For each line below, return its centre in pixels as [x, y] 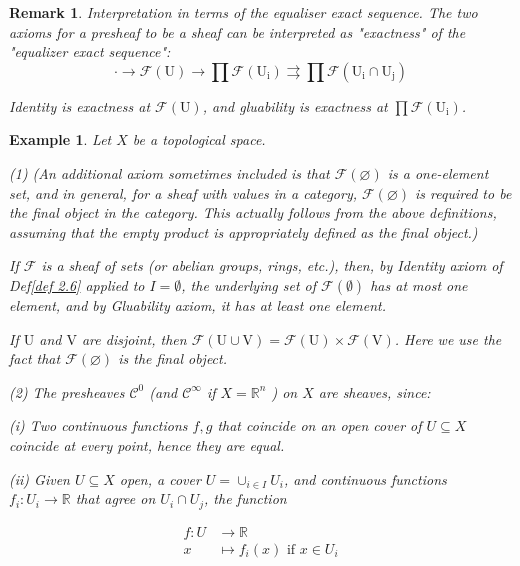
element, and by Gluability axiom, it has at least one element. [197, 304]
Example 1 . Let [60, 139]
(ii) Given [39, 478]
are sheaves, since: [374, 391]
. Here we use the [448, 338]
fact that [35, 358]
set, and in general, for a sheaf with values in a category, [183, 192]
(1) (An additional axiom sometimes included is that [169, 172]
